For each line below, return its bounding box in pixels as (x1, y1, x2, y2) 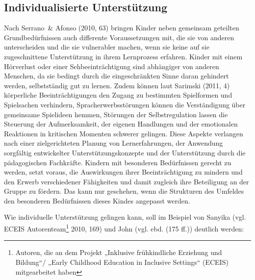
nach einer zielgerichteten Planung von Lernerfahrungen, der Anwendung (4, 138, 223, 148)
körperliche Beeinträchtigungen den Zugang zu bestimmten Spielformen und (4, 90, 232, 100)
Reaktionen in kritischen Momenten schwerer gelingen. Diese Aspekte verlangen (4, 128, 243, 138)
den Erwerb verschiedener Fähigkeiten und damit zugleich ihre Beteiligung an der (4, 176, 249, 186)
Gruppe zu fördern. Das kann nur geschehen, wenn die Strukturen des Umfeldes (4, 186, 244, 196)
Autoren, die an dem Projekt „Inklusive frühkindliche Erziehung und (15, 247, 222, 257)
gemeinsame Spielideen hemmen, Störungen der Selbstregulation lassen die (4, 109, 228, 119)
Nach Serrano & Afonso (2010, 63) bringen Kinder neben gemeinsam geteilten (4, 23, 239, 33)
